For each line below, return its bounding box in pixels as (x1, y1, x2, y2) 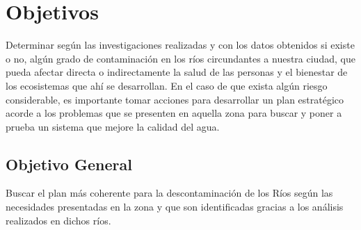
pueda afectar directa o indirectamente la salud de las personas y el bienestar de (6, 65, 348, 79)
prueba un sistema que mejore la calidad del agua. (6, 119, 220, 133)
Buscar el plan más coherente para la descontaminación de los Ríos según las (6, 186, 333, 200)
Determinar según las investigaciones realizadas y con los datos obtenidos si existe (6, 38, 355, 52)
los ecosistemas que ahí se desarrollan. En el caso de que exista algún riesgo (6, 78, 328, 92)
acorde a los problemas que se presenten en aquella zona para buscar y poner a (6, 106, 342, 120)
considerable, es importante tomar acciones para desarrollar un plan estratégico (6, 92, 344, 106)
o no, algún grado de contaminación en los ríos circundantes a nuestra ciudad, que (6, 51, 355, 65)
